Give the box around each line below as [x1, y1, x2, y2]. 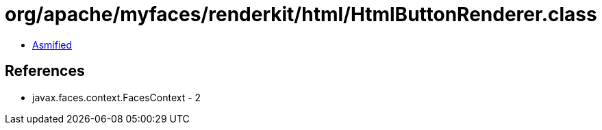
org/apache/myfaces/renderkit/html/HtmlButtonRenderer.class [5, 3, 597, 26]
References [5, 62, 85, 80]
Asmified [32, 38, 73, 51]
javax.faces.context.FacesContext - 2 [32, 91, 201, 103]
